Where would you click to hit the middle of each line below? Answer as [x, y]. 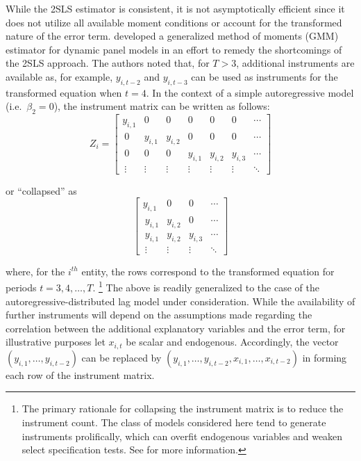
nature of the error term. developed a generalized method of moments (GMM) [172, 36]
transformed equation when [64, 92]
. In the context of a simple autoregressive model [250, 92]
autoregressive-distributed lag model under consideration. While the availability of [180, 301]
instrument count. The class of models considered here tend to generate [174, 422]
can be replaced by [121, 357]
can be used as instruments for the [265, 76]
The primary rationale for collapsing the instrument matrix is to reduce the [183, 409]
